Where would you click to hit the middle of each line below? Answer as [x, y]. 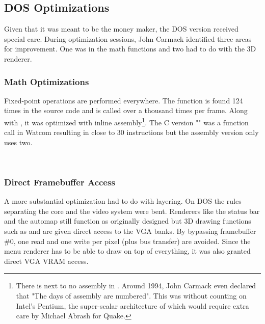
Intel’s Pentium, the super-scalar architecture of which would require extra [132, 305]
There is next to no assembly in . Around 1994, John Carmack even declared [136, 286]
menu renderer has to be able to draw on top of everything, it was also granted [127, 251]
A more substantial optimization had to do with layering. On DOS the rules [123, 201]
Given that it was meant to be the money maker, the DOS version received [121, 29]
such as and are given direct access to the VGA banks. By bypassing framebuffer [130, 231]
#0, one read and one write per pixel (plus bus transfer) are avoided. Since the [127, 241]
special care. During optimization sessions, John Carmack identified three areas [128, 38]
